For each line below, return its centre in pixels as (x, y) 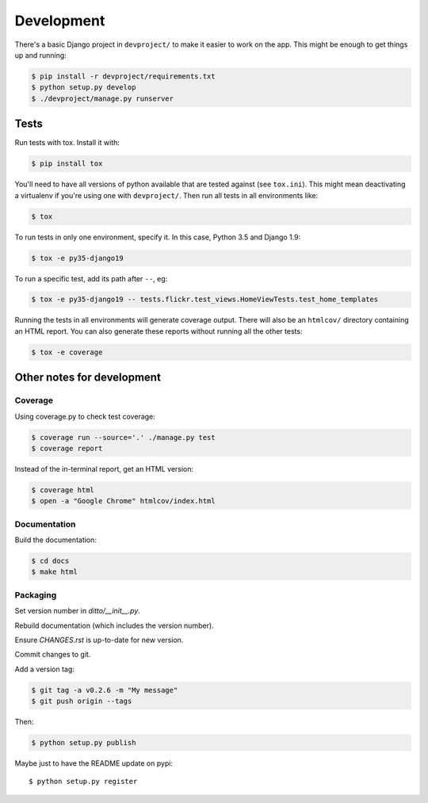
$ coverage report (67, 448)
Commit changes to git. (53, 655)
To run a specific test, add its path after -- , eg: (91, 278)
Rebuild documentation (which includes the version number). (114, 625)
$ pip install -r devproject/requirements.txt (123, 76)
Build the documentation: (55, 540)
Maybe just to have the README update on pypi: (94, 763)
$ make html (55, 572)
